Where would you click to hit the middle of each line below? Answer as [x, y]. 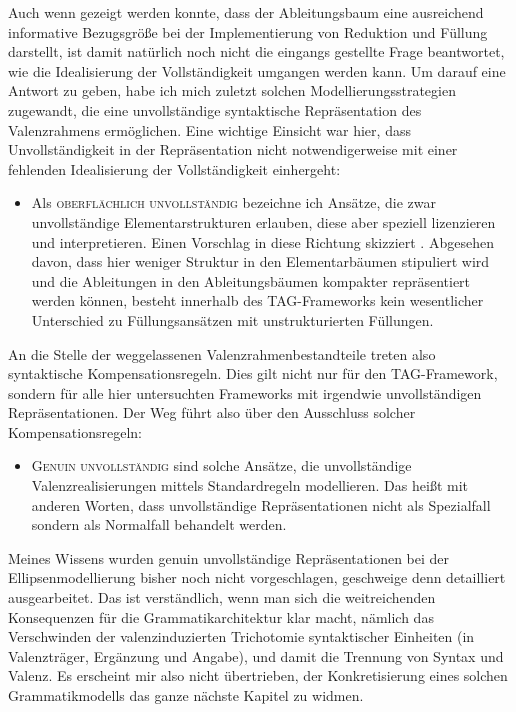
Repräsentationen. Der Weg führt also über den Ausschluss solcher [212, 412]
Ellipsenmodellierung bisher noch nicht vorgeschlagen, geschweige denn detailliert [257, 577]
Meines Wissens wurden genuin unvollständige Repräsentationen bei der [229, 557]
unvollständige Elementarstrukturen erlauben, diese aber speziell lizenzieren [263, 221]
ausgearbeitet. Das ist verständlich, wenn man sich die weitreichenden [222, 597]
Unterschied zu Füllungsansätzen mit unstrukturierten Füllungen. [232, 319]
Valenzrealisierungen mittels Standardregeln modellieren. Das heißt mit [249, 485]
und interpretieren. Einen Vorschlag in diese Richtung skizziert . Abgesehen [262, 241]
